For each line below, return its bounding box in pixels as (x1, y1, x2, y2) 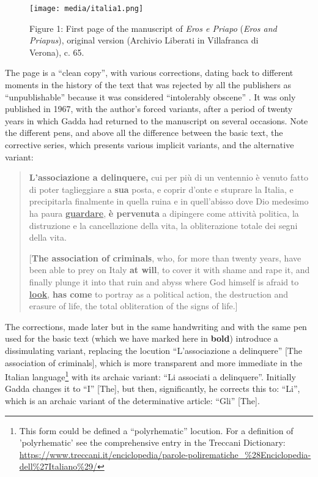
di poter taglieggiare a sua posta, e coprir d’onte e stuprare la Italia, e (29, 182, 294, 195)
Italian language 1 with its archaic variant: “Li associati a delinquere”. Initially (5, 369, 296, 383)
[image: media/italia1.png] (29, 4, 144, 13)
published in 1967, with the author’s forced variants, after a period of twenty (5, 102, 293, 115)
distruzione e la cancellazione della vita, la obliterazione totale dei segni (29, 219, 298, 231)
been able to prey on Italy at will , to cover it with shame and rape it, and (29, 263, 310, 276)
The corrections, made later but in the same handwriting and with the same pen (5, 320, 307, 332)
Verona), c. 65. (29, 45, 84, 58)
